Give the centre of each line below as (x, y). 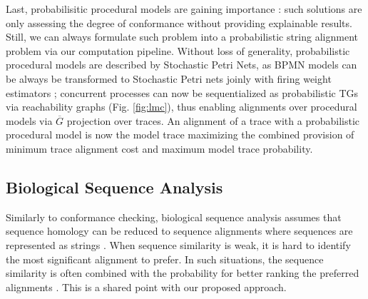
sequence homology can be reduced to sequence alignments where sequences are (179, 231)
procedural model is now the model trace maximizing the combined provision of (180, 135)
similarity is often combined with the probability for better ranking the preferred (183, 273)
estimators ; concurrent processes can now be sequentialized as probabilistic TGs (182, 92)
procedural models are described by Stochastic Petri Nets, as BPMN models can (182, 65)
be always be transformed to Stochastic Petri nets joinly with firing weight (169, 78)
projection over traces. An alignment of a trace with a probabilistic (213, 120)
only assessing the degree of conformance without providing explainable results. (179, 22)
